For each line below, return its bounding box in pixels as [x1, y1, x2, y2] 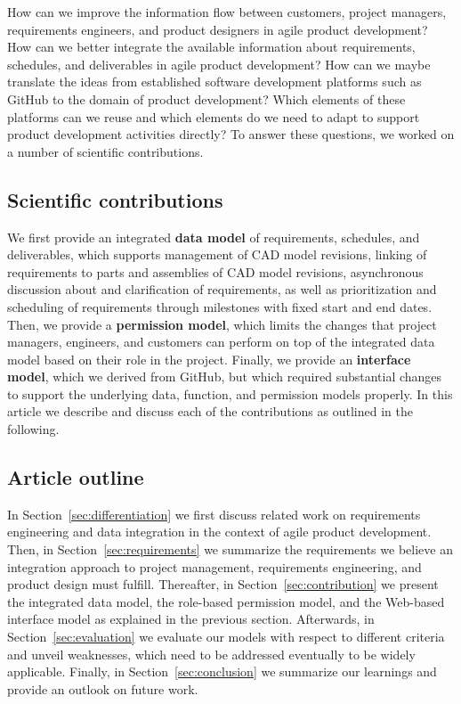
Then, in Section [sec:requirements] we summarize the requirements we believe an [7, 540, 453, 559]
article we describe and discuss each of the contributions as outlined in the [7, 402, 413, 421]
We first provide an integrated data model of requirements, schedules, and [7, 227, 420, 246]
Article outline [7, 463, 144, 491]
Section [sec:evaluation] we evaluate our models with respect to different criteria [7, 627, 445, 646]
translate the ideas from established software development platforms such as [7, 72, 422, 91]
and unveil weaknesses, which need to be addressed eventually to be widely [7, 644, 416, 663]
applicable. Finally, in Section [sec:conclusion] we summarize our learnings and [7, 662, 437, 681]
